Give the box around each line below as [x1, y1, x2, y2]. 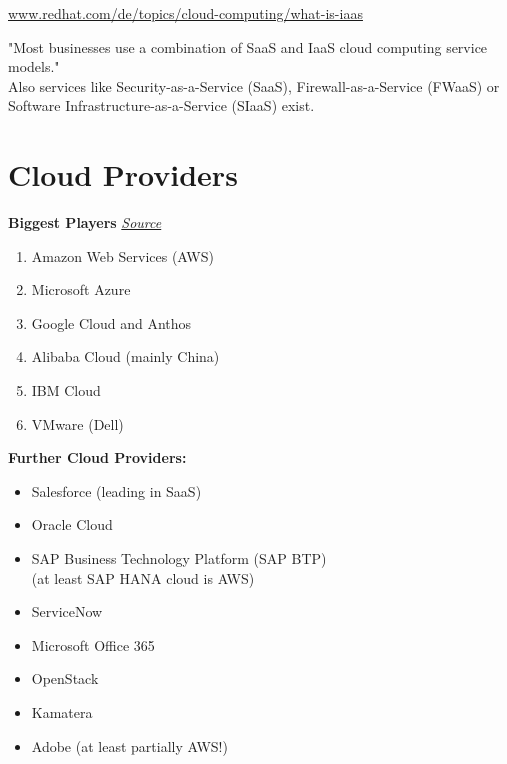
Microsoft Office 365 [31, 634, 155, 655]
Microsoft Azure [31, 279, 131, 300]
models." [8, 56, 60, 77]
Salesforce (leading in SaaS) [31, 480, 202, 501]
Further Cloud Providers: [8, 447, 187, 468]
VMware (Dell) [31, 413, 124, 434]
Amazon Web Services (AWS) [31, 245, 214, 266]
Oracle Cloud [31, 514, 113, 535]
